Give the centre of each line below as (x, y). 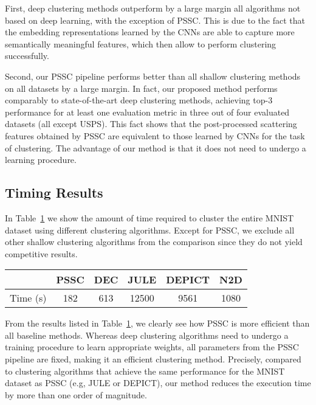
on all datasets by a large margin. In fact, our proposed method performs (141, 88)
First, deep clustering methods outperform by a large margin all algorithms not (153, 8)
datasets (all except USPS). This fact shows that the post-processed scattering (151, 124)
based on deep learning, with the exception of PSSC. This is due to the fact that (155, 20)
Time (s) (28, 298)
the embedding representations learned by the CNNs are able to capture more (150, 32)
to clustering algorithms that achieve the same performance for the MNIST (145, 371)
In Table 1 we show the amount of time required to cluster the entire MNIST (149, 217)
